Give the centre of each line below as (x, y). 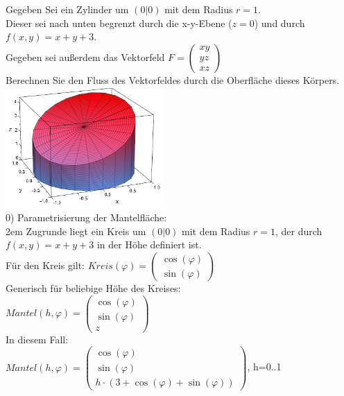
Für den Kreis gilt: (45, 265)
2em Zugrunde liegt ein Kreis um (76, 231)
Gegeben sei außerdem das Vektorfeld (85, 57)
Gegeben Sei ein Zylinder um (67, 9)
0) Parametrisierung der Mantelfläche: (86, 217)
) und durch (279, 23)
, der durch (299, 231)
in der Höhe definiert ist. (149, 244)
